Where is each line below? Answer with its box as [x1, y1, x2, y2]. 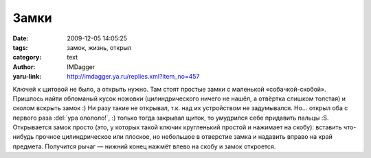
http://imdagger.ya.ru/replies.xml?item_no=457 [67, 73, 200, 81]
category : [12, 53, 42, 62]
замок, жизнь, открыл [67, 43, 132, 51]
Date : [12, 34, 29, 42]
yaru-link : [12, 73, 41, 81]
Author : [12, 62, 36, 71]
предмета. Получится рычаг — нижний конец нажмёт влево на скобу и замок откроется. [12, 142, 276, 150]
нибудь [12, 133, 34, 141]
